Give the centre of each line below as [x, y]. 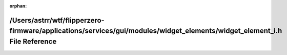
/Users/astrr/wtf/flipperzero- [57, 20]
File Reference [33, 41]
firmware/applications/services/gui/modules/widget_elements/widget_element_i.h [146, 31]
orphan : [18, 6]
